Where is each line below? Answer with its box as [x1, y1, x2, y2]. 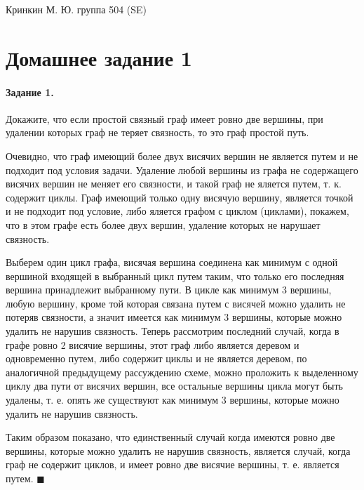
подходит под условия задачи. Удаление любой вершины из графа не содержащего [6, 162, 358, 177]
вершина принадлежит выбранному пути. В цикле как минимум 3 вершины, [6, 282, 332, 297]
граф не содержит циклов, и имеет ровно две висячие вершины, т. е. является [6, 457, 339, 472]
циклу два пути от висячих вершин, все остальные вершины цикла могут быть [6, 378, 343, 393]
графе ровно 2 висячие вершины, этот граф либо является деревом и [6, 337, 299, 352]
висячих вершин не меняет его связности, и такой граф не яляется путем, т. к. [6, 176, 342, 191]
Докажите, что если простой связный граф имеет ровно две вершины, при [6, 111, 323, 126]
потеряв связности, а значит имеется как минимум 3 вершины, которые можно [6, 310, 342, 324]
